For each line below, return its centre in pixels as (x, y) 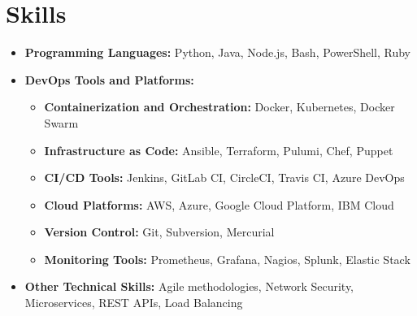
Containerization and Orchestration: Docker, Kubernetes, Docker (219, 107)
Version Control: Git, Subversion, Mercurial (159, 232)
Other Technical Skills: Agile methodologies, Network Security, (189, 286)
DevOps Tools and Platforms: (109, 79)
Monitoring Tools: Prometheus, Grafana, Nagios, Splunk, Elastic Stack (227, 259)
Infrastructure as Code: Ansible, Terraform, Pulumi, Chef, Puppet (219, 150)
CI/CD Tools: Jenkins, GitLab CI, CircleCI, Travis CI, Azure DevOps (224, 177)
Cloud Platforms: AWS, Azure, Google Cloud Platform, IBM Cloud (219, 204)
